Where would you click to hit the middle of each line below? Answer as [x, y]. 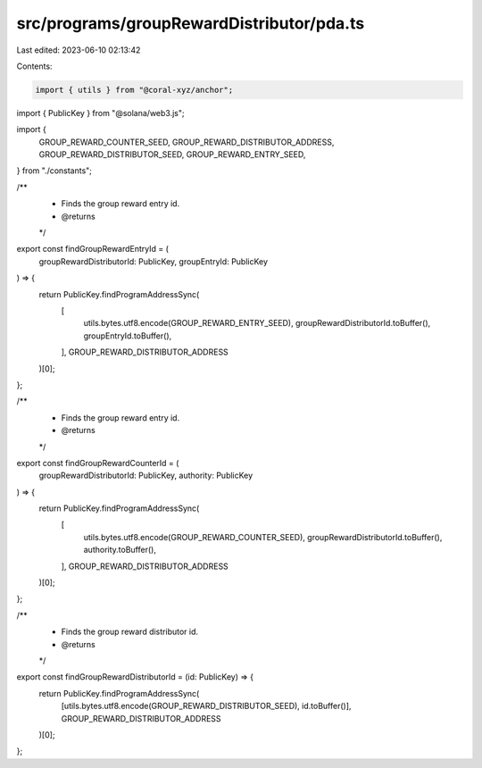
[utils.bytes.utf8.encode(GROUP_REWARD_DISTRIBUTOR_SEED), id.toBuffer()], [206, 706]
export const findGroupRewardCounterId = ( [98, 463]
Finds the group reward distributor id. [130, 632]
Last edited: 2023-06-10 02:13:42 [79, 50]
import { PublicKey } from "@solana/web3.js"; [100, 113]
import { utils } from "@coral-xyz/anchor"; [134, 90]
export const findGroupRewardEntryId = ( [93, 249]
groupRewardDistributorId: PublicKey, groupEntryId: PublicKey [153, 261]
